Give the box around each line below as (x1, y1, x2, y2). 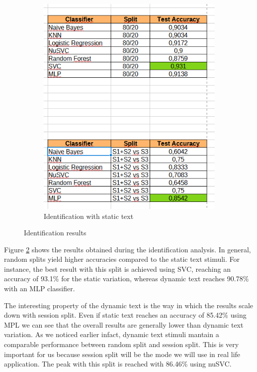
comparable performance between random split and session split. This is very (4, 339, 239, 350)
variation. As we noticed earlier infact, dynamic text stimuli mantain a (4, 329, 219, 340)
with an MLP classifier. (4, 283, 75, 294)
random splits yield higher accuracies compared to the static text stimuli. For (4, 254, 240, 264)
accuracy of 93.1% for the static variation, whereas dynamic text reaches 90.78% (4, 273, 249, 284)
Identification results (24, 227, 86, 238)
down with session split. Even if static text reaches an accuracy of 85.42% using (4, 310, 247, 320)
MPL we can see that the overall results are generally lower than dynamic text (4, 319, 244, 330)
